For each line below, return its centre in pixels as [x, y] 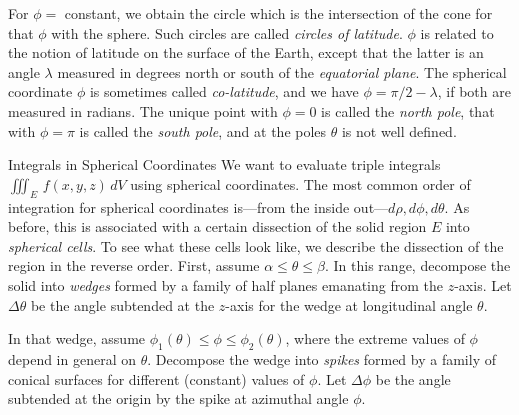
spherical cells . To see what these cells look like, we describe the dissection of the [256, 245]
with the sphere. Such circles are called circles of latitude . [227, 32]
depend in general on [72, 358]
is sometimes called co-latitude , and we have [224, 91]
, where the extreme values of [375, 338]
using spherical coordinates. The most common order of [300, 183]
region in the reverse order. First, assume [134, 265]
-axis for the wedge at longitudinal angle [349, 304]
